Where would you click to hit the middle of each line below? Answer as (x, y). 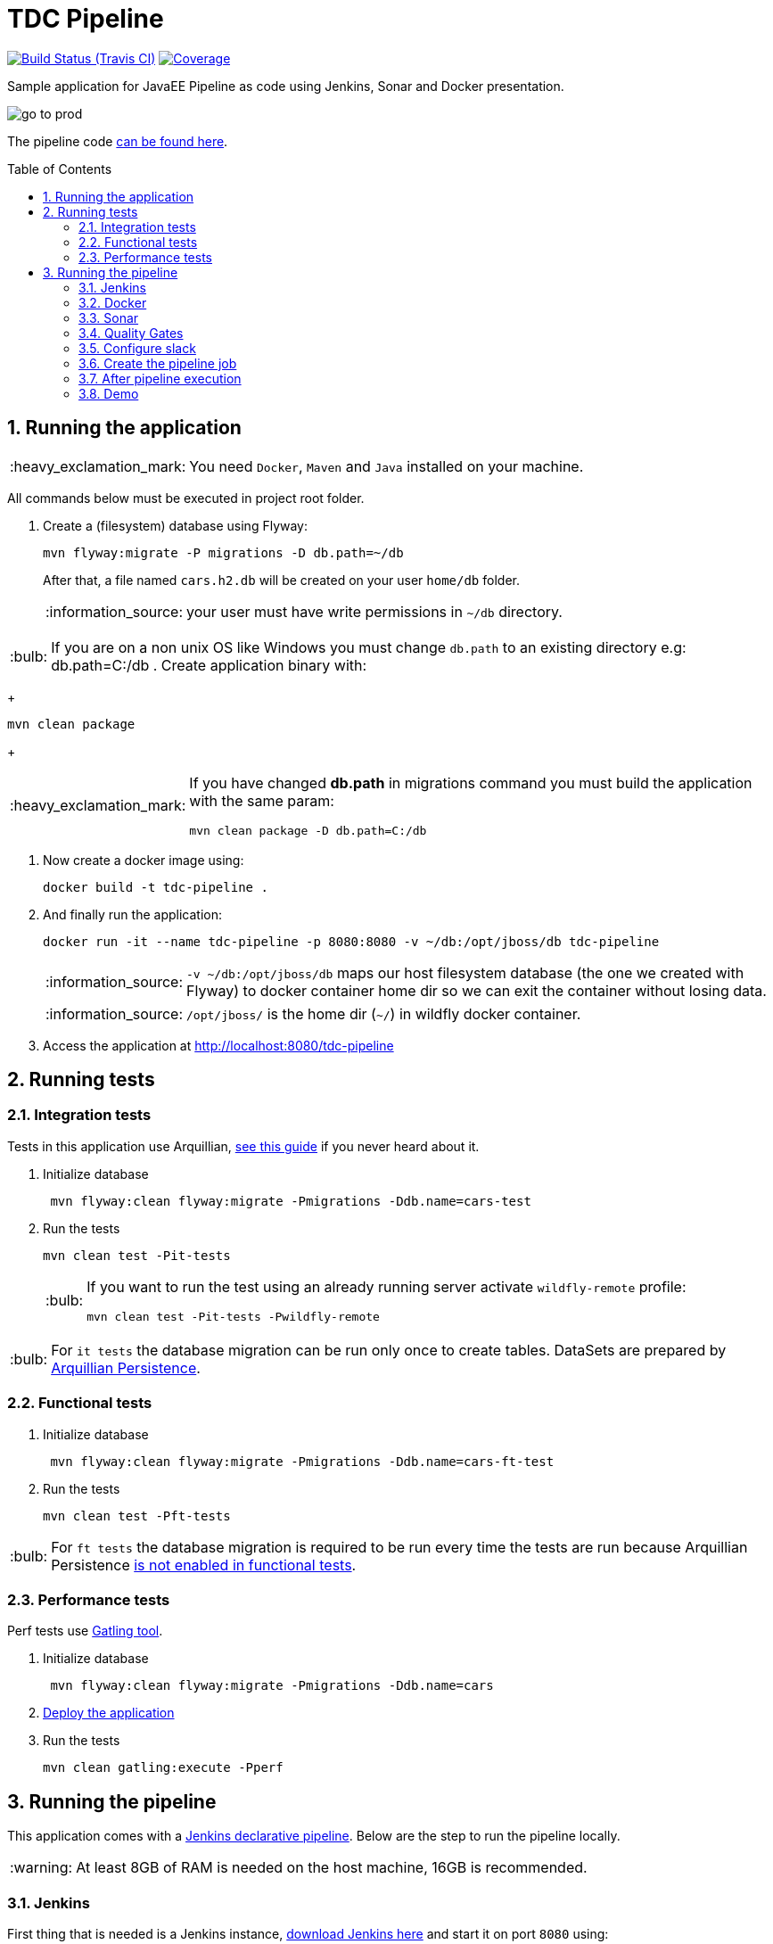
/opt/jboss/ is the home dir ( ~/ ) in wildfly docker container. (384, 1013)
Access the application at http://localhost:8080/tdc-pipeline (218, 1045)
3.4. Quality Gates (131, 333)
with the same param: (262, 800)
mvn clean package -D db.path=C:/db (308, 830)
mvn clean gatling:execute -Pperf (163, 1768)
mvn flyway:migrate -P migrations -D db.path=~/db (223, 552)
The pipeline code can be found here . (118, 141)
